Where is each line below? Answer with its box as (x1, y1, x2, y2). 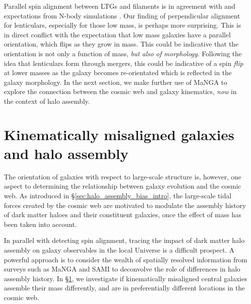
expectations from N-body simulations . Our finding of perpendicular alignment (4, 10, 240, 20)
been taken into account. (4, 219, 77, 229)
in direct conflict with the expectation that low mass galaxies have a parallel (4, 29, 231, 39)
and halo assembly (4, 143, 129, 163)
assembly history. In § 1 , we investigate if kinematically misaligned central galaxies (4, 273, 247, 283)
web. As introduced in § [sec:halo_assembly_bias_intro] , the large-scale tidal (4, 191, 232, 201)
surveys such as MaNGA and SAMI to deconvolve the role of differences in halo (4, 264, 240, 274)
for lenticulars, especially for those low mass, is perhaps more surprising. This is (4, 20, 241, 30)
